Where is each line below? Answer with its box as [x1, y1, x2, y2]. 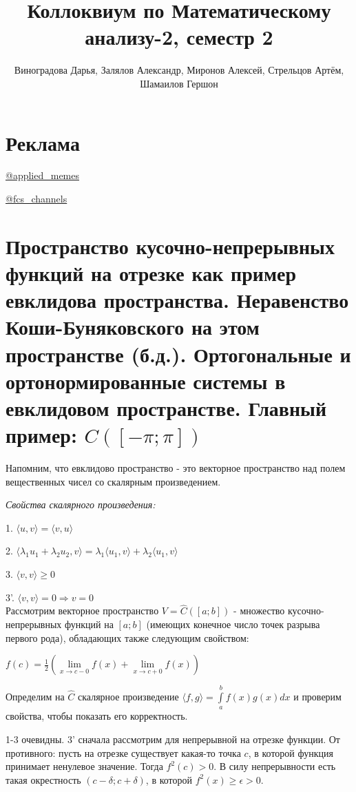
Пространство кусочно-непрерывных [6, 231, 335, 260]
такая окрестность [6, 772, 81, 786]
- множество [233, 603, 285, 618]
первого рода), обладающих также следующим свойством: [6, 630, 249, 645]
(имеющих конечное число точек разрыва [146, 617, 320, 632]
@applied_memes [6, 168, 80, 183]
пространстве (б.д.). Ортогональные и [6, 340, 351, 368]
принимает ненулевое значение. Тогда [6, 759, 163, 773]
